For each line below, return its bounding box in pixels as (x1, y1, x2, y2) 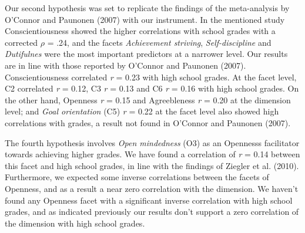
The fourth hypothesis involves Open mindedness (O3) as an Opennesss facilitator (5, 136, 300, 148)
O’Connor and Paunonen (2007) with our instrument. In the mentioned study (5, 13, 285, 25)
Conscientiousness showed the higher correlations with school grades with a (5, 25, 276, 37)
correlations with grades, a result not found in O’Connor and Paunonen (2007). (5, 116, 291, 129)
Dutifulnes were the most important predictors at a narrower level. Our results (5, 48, 288, 60)
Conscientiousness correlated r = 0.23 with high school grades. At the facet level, (5, 70, 297, 83)
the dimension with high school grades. (5, 217, 145, 229)
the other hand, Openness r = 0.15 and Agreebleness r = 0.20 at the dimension (5, 93, 291, 106)
